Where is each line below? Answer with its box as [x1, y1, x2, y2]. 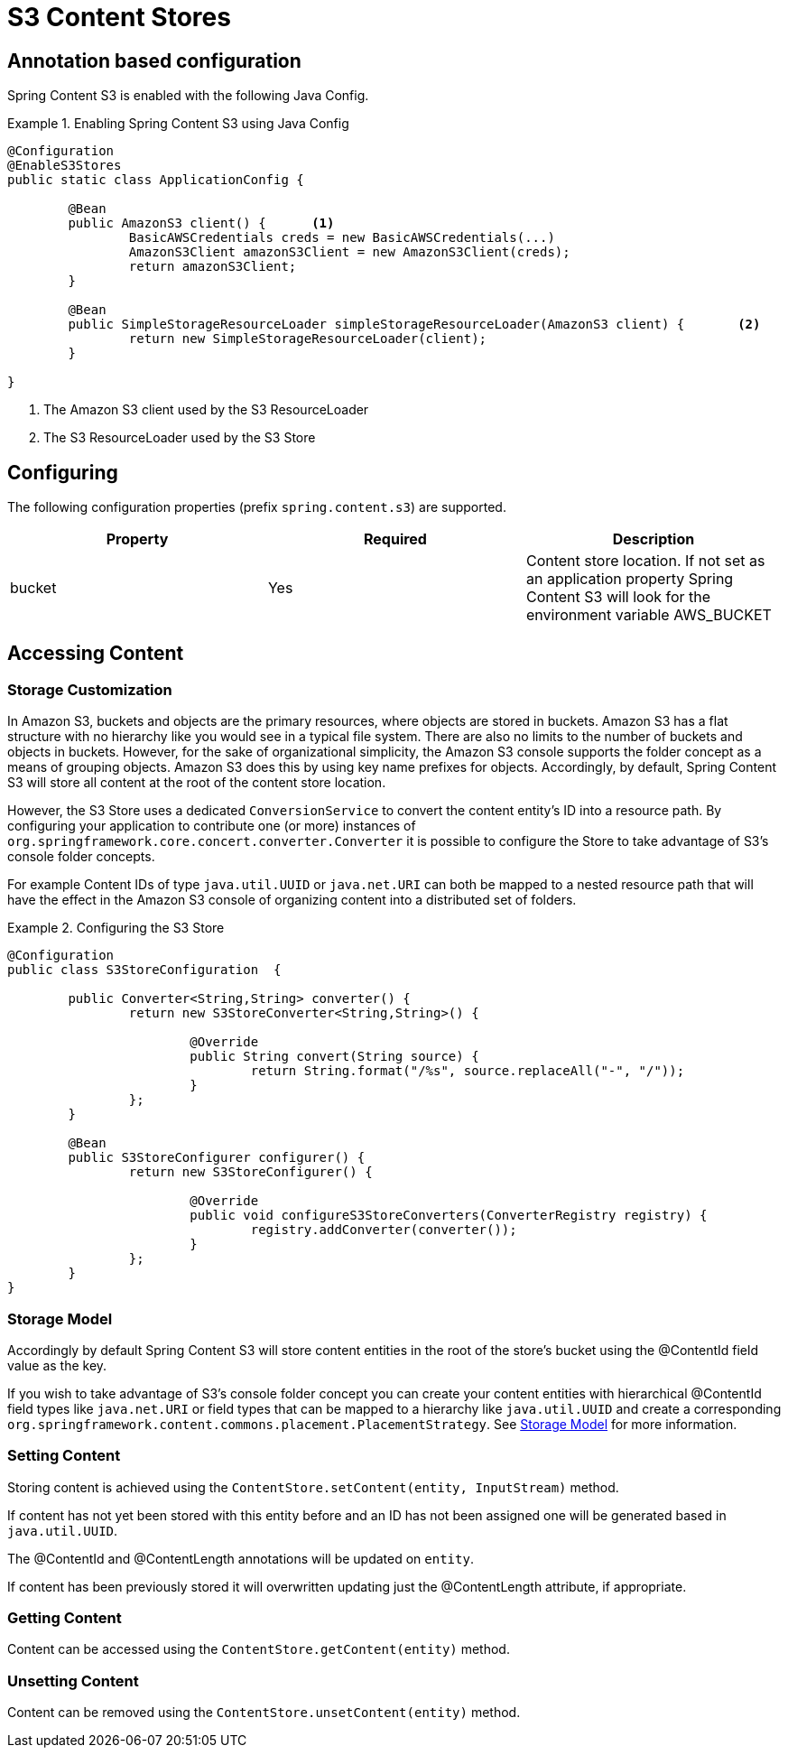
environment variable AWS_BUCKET [525, 606, 772, 625]
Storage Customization [7, 680, 172, 699]
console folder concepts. [7, 849, 155, 865]
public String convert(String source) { [190, 1049, 479, 1064]
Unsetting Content [7, 1671, 139, 1690]
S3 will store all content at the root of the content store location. [7, 775, 386, 791]
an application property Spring [525, 570, 734, 589]
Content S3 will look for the [525, 588, 711, 607]
